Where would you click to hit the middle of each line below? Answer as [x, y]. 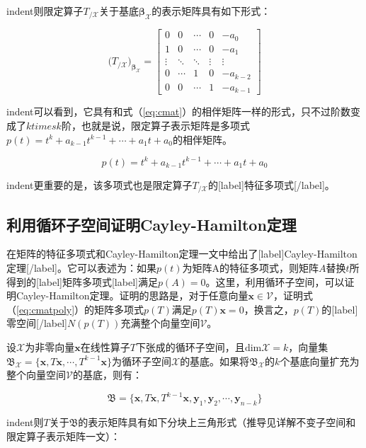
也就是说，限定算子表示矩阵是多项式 [165, 126]
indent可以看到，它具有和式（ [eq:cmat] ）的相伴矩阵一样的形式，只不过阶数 [179, 111]
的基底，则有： [107, 375]
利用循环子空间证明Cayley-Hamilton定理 [151, 224]
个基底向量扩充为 [320, 361]
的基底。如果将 [215, 361]
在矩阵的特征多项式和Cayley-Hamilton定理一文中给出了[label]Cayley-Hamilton [182, 254]
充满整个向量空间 [160, 323]
